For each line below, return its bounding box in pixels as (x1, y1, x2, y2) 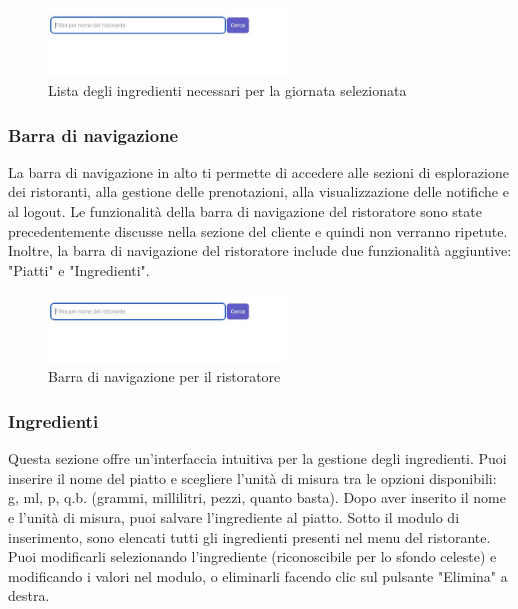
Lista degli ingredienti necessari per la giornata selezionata (48, 80, 407, 101)
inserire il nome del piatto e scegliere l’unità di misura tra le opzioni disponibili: (8, 467, 497, 488)
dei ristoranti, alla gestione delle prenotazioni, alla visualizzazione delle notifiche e (8, 181, 509, 202)
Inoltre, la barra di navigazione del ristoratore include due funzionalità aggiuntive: (8, 240, 512, 261)
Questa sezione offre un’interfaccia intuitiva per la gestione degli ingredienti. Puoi (8, 448, 507, 469)
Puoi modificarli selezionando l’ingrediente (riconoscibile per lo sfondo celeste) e (8, 546, 497, 567)
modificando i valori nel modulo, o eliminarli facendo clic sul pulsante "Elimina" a (8, 565, 508, 586)
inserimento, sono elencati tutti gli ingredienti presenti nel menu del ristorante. (8, 526, 491, 547)
